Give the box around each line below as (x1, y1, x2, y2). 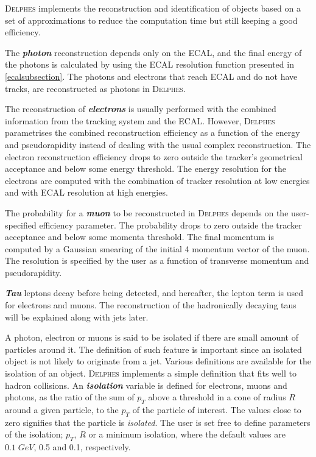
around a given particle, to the (5, 403, 119, 416)
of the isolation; (5, 428, 63, 441)
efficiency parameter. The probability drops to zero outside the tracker (39, 218, 302, 231)
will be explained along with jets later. (5, 310, 149, 323)
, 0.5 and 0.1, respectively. (33, 441, 131, 453)
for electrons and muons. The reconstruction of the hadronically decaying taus (5, 299, 297, 311)
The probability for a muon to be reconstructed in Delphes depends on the (5, 206, 289, 219)
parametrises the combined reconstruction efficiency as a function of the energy (5, 126, 300, 139)
